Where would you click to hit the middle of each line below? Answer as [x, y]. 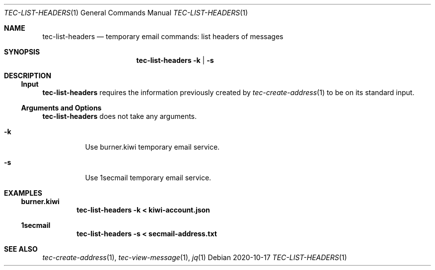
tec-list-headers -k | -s [175, 60]
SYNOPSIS [22, 52]
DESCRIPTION [28, 76]
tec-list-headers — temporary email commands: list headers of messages [163, 36]
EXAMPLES [23, 193]
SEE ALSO [21, 249]
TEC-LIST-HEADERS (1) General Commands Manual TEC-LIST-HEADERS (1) [126, 13]
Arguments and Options [61, 108]
